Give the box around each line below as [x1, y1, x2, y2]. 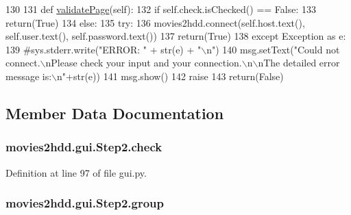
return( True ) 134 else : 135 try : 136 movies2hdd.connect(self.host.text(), [5, 15, 305, 29]
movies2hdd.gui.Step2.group [5, 194, 164, 212]
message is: [5, 68, 52, 83]
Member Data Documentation [5, 102, 224, 123]
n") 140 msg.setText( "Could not [206, 42, 340, 56]
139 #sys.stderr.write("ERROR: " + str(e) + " [5, 42, 202, 56]
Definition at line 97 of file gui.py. [5, 165, 147, 179]
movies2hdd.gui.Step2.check [5, 138, 162, 155]
